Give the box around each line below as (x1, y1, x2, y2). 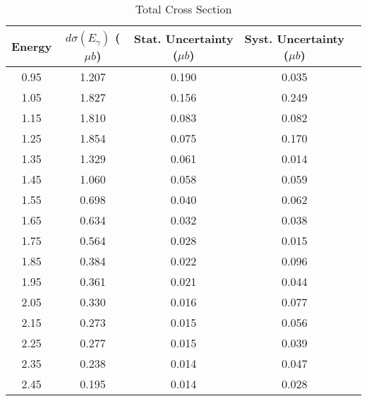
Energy (11, 38, 52, 54)
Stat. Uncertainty (133, 30, 234, 47)
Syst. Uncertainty (244, 30, 344, 47)
